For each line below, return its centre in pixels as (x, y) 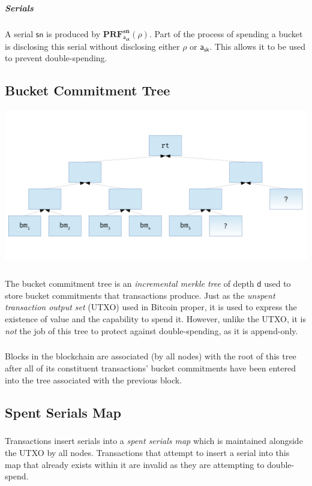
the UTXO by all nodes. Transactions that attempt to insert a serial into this (147, 452)
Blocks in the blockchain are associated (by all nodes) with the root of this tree (151, 356)
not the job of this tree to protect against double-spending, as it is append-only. (151, 330)
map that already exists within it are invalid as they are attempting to (135, 464)
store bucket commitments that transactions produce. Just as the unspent (140, 295)
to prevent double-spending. (56, 58)
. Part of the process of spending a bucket (226, 33)
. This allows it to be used (257, 46)
